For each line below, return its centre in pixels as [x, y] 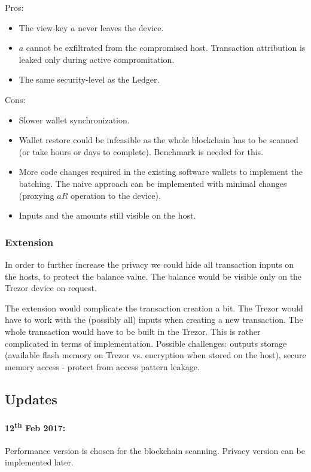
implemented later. [39, 462]
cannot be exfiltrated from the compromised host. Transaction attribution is [166, 48]
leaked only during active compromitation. [97, 59]
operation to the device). [115, 195]
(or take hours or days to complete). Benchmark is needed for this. [141, 151]
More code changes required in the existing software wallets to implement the [161, 172]
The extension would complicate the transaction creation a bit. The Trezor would [154, 308]
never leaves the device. [121, 27]
